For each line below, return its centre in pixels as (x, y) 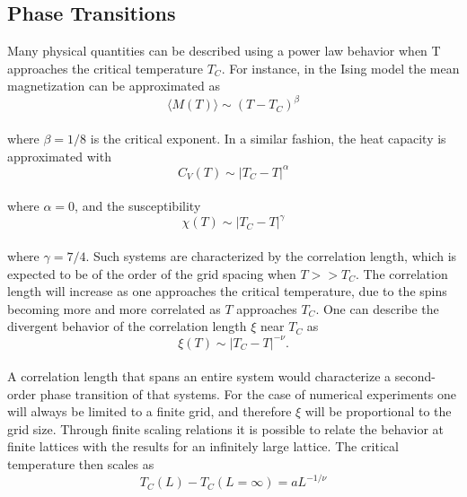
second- (415, 376)
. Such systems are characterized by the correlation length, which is (271, 256)
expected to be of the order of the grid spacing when (152, 273)
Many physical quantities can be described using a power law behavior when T (224, 51)
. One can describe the (377, 308)
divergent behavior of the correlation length (127, 326)
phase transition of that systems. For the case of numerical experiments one (248, 393)
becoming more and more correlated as (114, 308)
